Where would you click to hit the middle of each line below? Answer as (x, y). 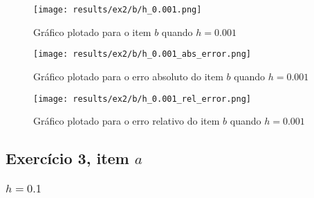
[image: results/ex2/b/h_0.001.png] (118, 10)
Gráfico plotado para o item (92, 31)
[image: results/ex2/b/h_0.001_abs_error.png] (142, 54)
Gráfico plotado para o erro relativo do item (127, 121)
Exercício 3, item (67, 158)
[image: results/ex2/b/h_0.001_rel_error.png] (142, 99)
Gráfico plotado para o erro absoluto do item (128, 76)
